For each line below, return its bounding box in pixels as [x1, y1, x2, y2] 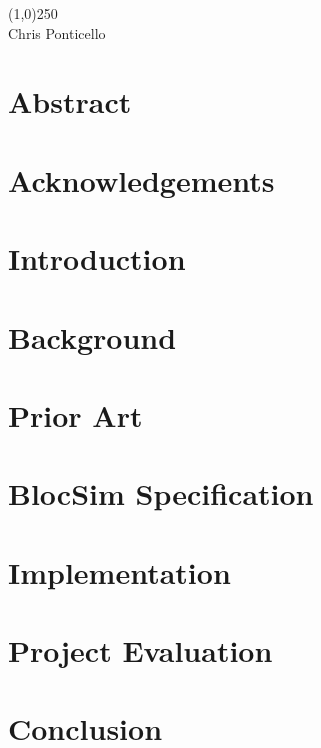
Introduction [8, 238, 186, 279]
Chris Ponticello [8, 22, 106, 43]
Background [8, 316, 177, 357]
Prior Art [8, 394, 143, 435]
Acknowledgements [8, 159, 275, 200]
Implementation [8, 551, 231, 592]
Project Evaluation [8, 630, 273, 670]
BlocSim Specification [8, 473, 314, 514]
